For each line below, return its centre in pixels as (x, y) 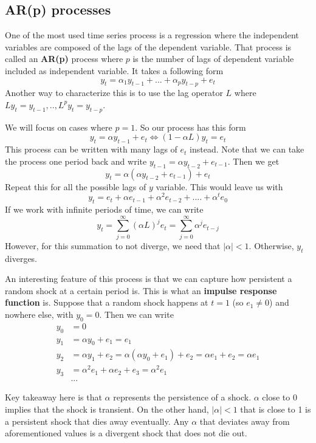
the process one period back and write (76, 161)
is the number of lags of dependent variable (213, 59)
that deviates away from (245, 421)
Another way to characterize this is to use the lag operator (114, 93)
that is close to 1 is (276, 409)
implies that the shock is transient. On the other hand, (107, 409)
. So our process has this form (191, 127)
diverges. (21, 258)
